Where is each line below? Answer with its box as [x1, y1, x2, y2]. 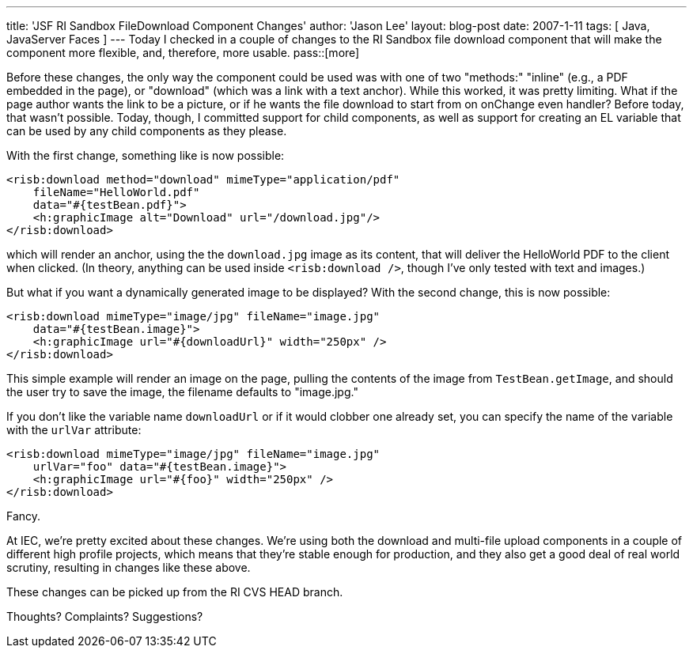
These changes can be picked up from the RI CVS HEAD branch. [6, 585, 343, 599]
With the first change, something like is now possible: [6, 149, 285, 162]
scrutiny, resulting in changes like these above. [6, 561, 251, 574]
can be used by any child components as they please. [6, 124, 287, 138]
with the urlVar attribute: [6, 423, 142, 437]
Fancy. [6, 509, 41, 523]
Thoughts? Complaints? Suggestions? [6, 610, 203, 623]
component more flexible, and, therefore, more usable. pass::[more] [6, 46, 360, 59]
